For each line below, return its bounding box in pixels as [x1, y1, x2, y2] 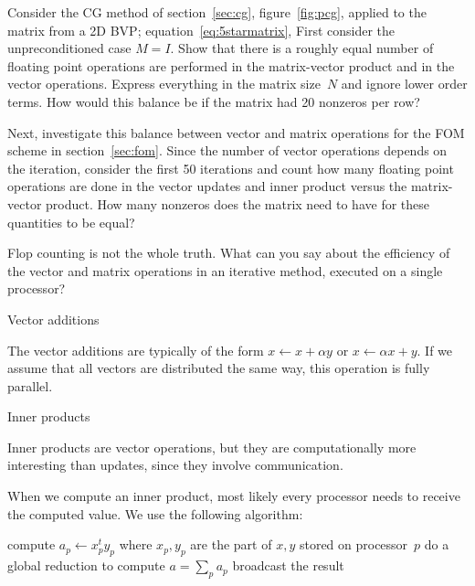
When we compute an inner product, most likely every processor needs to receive [7, 486, 460, 506]
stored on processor [299, 535, 408, 554]
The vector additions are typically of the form [7, 340, 264, 359]
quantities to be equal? [7, 212, 135, 231]
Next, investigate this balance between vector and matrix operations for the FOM [7, 123, 465, 142]
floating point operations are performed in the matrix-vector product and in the [7, 56, 455, 75]
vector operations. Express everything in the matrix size [7, 74, 321, 93]
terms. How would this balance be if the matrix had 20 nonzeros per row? [7, 91, 420, 111]
